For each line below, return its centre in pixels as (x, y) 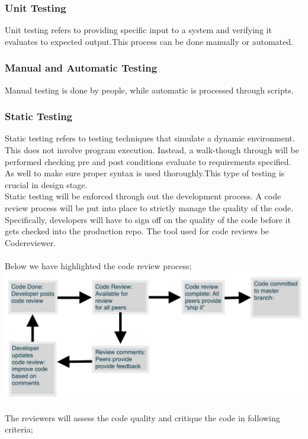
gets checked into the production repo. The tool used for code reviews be (137, 231)
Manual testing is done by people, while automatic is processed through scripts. (149, 90)
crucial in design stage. (46, 184)
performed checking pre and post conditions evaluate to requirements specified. (148, 161)
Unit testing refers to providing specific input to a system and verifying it (138, 30)
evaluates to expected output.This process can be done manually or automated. (149, 41)
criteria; (19, 429)
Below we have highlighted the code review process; (98, 265)
